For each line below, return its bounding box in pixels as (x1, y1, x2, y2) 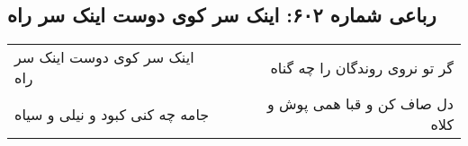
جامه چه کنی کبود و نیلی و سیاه (14, 103, 210, 125)
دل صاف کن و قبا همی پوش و (267, 93, 454, 115)
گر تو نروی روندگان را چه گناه (270, 56, 454, 78)
